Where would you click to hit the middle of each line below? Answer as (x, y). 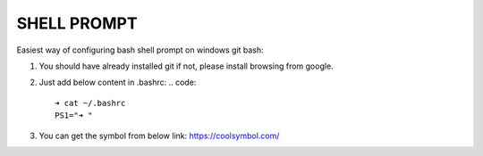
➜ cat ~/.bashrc (90, 103)
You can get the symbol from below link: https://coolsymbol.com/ (159, 135)
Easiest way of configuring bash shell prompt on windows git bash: (140, 50)
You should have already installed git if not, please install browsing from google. (186, 66)
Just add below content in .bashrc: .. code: (118, 82)
